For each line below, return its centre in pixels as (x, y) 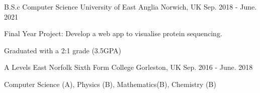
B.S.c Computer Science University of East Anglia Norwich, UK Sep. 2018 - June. (131, 7)
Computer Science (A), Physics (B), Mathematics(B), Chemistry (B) (110, 84)
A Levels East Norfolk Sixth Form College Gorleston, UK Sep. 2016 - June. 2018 (128, 67)
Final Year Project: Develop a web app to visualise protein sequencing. (113, 33)
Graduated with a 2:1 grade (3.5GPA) (63, 50)
